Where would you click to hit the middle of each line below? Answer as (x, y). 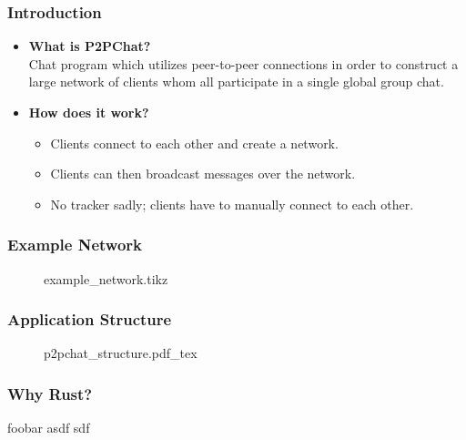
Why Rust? (50, 393)
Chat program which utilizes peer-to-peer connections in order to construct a (243, 63)
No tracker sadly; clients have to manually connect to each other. (232, 204)
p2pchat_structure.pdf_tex (121, 353)
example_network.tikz (106, 278)
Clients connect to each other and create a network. (194, 143)
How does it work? (89, 112)
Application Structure (90, 319)
